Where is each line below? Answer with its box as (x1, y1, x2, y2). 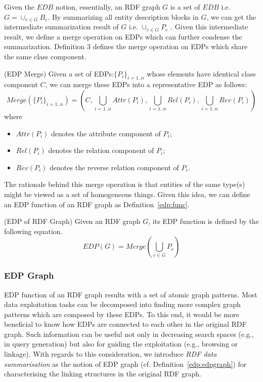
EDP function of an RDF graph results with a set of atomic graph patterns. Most (4, 289, 257, 299)
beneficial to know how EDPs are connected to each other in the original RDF (4, 319, 247, 329)
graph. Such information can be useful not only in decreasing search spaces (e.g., (4, 328, 254, 339)
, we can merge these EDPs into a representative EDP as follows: (45, 79, 247, 90)
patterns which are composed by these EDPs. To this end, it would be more (4, 309, 239, 319)
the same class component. (4, 51, 86, 61)
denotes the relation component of (48, 145, 154, 156)
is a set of (170, 2, 200, 12)
